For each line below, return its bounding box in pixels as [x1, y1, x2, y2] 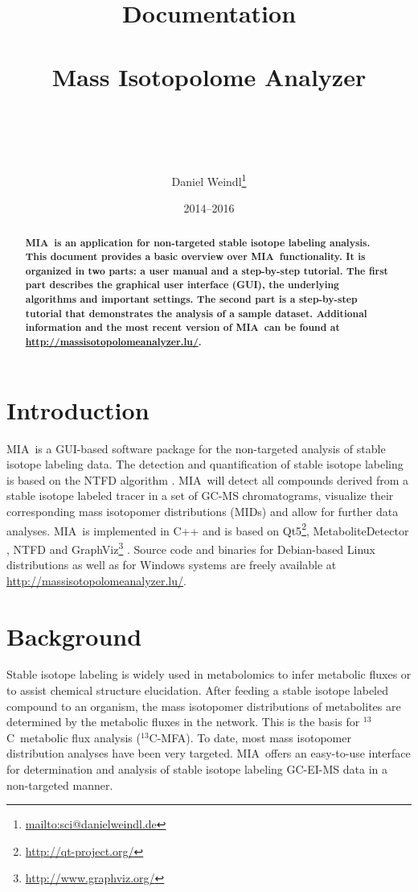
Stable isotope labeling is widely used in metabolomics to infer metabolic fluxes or [6, 666, 412, 683]
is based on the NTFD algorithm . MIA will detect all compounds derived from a [6, 471, 409, 488]
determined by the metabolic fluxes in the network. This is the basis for [6, 713, 360, 730]
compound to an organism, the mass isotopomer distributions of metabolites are [6, 697, 401, 714]
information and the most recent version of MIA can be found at [25, 320, 340, 335]
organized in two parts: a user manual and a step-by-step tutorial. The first [25, 263, 388, 278]
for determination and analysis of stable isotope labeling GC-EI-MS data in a [6, 761, 387, 778]
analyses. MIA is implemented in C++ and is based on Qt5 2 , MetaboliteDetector [6, 519, 409, 539]
